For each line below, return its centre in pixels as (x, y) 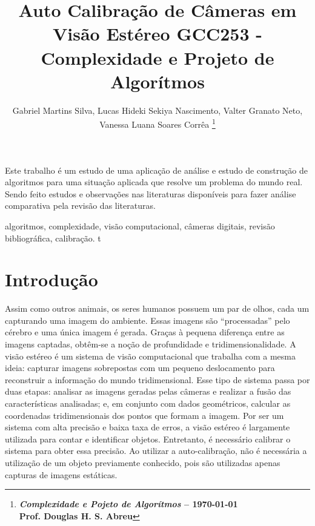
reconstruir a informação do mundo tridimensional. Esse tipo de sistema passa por (157, 379)
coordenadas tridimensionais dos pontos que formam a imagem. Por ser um (144, 415)
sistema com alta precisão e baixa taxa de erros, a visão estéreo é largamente (148, 427)
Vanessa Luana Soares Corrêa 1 (157, 123)
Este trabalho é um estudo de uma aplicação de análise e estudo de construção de (156, 170)
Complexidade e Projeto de (157, 57)
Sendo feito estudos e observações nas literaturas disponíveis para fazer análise (151, 193)
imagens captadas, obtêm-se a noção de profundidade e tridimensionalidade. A (151, 344)
